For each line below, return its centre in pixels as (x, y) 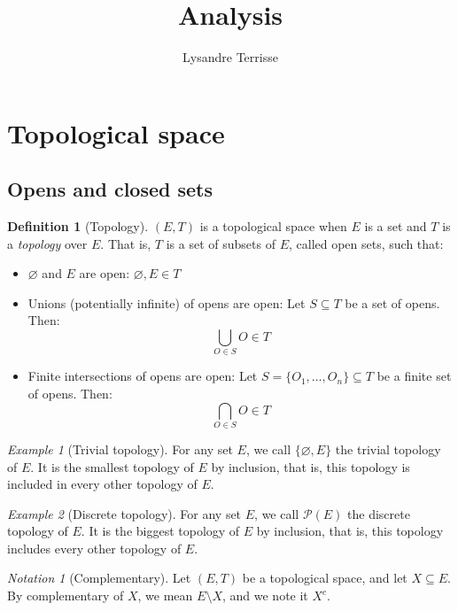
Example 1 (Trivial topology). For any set (120, 449)
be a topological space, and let (325, 578)
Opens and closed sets (110, 189)
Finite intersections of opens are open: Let (143, 376)
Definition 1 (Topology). (78, 226)
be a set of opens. (392, 302)
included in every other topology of (102, 484)
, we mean (165, 596)
